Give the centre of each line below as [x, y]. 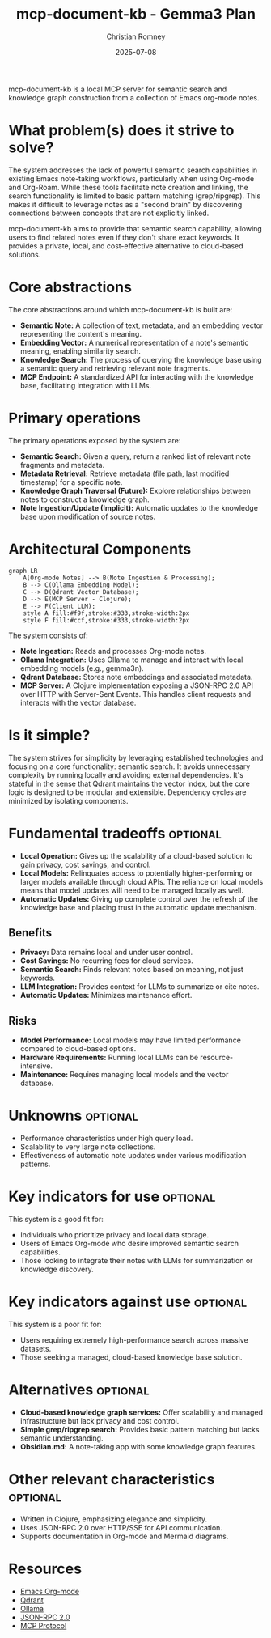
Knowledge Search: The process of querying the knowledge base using [141, 359]
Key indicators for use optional [112, 1197]
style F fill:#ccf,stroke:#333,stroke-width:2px [106, 620]
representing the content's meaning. [80, 333]
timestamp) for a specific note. [71, 482]
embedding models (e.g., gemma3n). [82, 668]
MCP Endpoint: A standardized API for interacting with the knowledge [137, 376]
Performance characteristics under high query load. [106, 1139]
